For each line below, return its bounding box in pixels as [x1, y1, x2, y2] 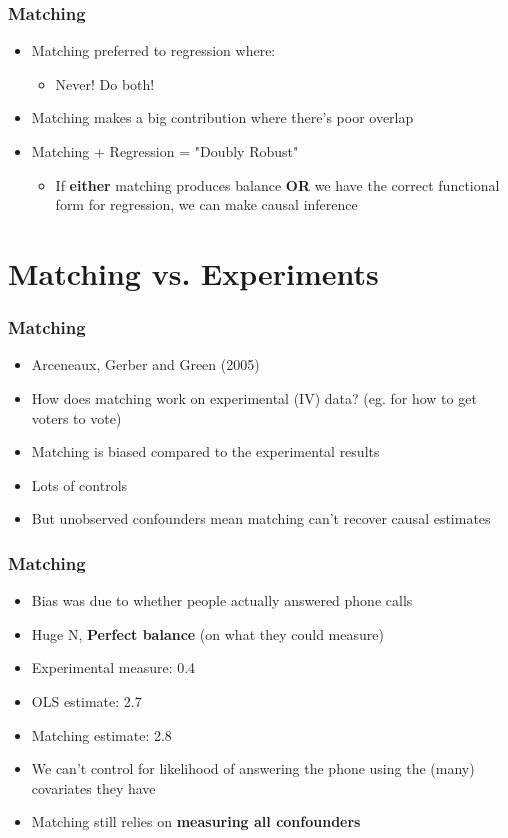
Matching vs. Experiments [8, 252, 379, 293]
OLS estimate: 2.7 [31, 690, 142, 711]
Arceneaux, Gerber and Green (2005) [31, 354, 260, 375]
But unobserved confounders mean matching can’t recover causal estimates [31, 508, 491, 529]
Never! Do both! [55, 73, 155, 94]
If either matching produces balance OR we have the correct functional [55, 174, 500, 195]
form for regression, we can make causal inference [55, 194, 358, 215]
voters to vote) [31, 407, 122, 428]
